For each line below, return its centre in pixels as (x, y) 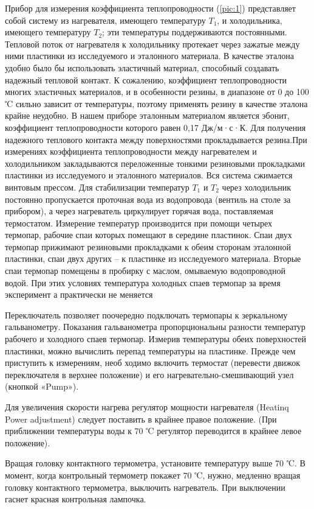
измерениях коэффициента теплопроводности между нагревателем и (131, 151)
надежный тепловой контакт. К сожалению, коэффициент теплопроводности (146, 79)
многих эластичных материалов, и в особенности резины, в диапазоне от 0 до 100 (157, 92)
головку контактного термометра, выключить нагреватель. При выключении (145, 487)
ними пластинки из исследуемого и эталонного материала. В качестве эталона (149, 56)
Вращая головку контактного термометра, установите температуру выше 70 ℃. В (155, 463)
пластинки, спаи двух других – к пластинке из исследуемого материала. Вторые (153, 258)
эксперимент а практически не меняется (79, 294)
